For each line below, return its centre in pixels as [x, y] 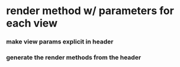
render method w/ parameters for [90, 11]
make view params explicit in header [60, 42]
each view [32, 23]
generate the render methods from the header [74, 58]
